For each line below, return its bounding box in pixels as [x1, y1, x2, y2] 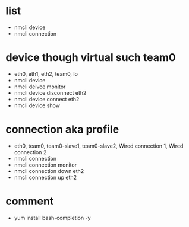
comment [5, 194, 54, 208]
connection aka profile [5, 123, 119, 136]
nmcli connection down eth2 [14, 167, 84, 174]
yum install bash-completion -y [14, 214, 91, 221]
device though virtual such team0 [5, 51, 176, 65]
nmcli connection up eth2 [14, 174, 77, 181]
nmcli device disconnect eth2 [14, 89, 87, 96]
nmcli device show [14, 102, 61, 109]
